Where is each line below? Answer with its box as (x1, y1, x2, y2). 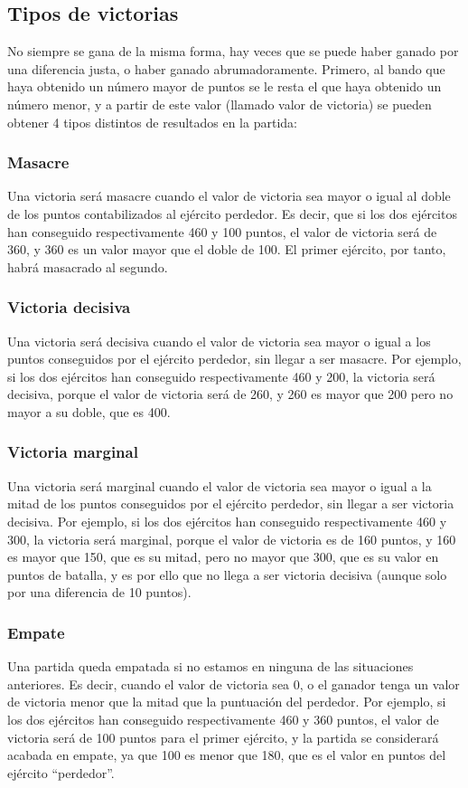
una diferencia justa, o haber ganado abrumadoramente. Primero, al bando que (7, 59, 445, 78)
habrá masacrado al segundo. (7, 257, 168, 276)
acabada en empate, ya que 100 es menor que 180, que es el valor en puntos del (7, 745, 446, 764)
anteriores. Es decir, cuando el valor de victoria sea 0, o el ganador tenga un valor (7, 674, 460, 693)
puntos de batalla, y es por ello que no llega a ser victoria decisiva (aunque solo (7, 565, 447, 584)
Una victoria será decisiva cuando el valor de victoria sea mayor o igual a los (7, 331, 431, 350)
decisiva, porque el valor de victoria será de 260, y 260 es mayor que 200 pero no (7, 385, 454, 403)
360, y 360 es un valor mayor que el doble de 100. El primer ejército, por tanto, (7, 240, 446, 259)
